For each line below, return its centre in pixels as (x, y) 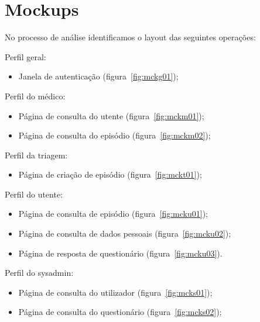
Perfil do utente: (34, 194)
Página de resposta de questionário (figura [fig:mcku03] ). (120, 253)
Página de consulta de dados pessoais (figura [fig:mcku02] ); (125, 233)
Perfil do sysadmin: (39, 273)
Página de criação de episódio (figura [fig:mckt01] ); (110, 174)
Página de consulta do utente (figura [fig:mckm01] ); (111, 115)
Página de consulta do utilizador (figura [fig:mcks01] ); (115, 292)
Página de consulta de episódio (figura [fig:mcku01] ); (113, 214)
